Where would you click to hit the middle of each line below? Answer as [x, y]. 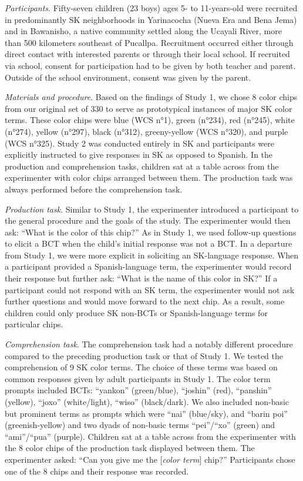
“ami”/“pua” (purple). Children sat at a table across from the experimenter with [150, 436]
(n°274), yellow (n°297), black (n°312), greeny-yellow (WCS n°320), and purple [147, 131]
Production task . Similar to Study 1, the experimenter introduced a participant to [152, 209]
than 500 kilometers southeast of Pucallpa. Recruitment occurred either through [149, 42]
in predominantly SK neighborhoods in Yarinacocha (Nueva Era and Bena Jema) [151, 19]
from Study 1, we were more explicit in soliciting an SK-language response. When [152, 255]
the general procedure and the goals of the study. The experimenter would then [148, 220]
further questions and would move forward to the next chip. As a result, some [145, 301]
